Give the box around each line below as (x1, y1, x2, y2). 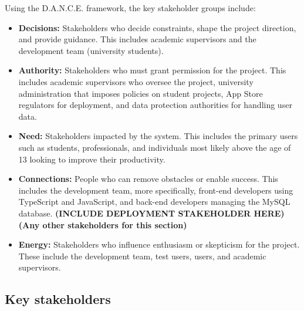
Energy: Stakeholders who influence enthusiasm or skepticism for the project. (18, 238, 300, 251)
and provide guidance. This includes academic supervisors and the (18, 33, 256, 45)
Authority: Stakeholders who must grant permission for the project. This (18, 64, 286, 76)
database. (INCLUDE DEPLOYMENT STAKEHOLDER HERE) (18, 207, 285, 219)
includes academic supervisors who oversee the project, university (18, 75, 254, 87)
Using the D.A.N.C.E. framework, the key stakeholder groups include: (5, 2, 256, 13)
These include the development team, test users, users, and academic (18, 249, 266, 262)
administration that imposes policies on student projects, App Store (18, 87, 263, 99)
